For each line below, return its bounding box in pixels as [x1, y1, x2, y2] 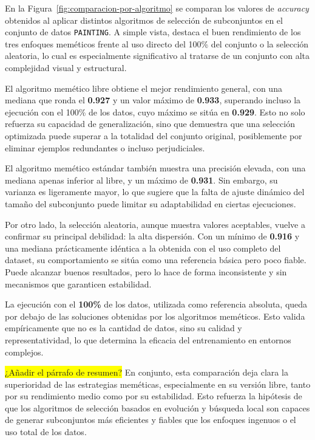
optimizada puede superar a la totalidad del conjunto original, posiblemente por [5, 129, 302, 142]
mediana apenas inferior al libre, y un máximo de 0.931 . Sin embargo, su [5, 173, 278, 186]
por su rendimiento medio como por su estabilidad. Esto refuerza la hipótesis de [5, 390, 302, 402]
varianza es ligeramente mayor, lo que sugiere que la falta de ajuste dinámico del [5, 185, 305, 198]
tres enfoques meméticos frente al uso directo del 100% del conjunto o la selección [5, 37, 309, 50]
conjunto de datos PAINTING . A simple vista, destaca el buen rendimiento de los [5, 26, 301, 38]
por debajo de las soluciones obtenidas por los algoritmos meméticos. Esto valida [5, 309, 305, 322]
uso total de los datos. [5, 425, 87, 438]
